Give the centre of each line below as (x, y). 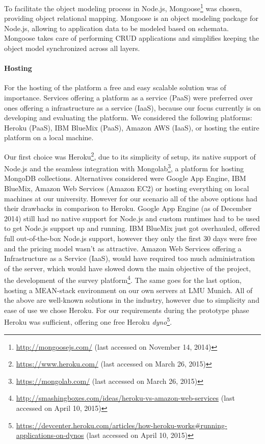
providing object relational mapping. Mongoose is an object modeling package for (131, 18)
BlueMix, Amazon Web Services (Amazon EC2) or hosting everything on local (127, 188)
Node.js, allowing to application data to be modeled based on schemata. (116, 28)
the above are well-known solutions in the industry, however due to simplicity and (132, 300)
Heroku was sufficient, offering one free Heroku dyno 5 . (88, 321)
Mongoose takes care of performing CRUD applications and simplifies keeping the (132, 38)
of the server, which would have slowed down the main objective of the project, (128, 268)
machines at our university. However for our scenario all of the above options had (131, 198)
